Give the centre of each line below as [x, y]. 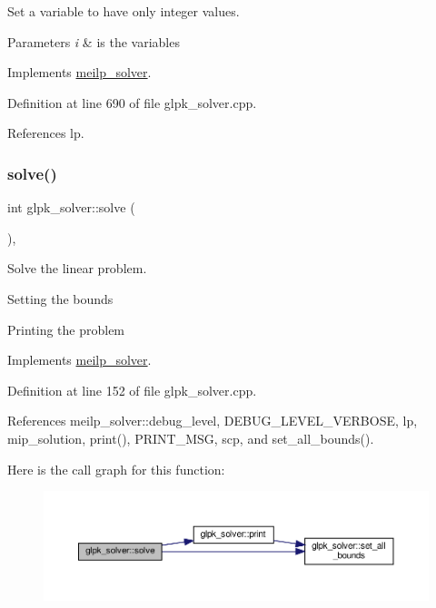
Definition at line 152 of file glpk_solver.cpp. [132, 390]
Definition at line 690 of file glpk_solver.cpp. [132, 102]
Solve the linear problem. [77, 268]
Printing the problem [66, 329]
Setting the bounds [60, 298]
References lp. [46, 133]
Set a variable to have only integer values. [124, 11]
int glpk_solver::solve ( [71, 207]
